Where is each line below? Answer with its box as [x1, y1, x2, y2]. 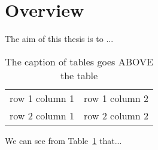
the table [60, 68, 98, 82]
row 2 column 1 [10, 108, 75, 122]
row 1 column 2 [84, 91, 149, 105]
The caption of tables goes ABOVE [5, 54, 153, 68]
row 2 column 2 [84, 108, 149, 122]
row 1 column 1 [10, 91, 75, 105]
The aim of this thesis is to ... [5, 32, 114, 45]
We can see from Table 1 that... [5, 134, 122, 146]
